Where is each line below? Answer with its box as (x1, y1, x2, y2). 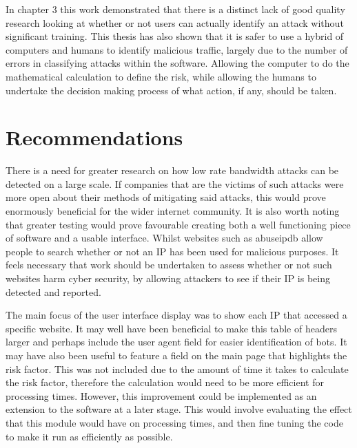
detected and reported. (6, 284, 101, 299)
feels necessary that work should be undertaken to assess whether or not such (6, 257, 332, 272)
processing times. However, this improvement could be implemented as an (6, 388, 317, 403)
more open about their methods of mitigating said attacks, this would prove (6, 190, 326, 204)
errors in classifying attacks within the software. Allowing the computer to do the (6, 56, 349, 70)
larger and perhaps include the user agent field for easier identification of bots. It (6, 334, 347, 349)
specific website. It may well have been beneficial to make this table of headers (6, 321, 337, 335)
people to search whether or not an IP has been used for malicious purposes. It (6, 244, 339, 258)
